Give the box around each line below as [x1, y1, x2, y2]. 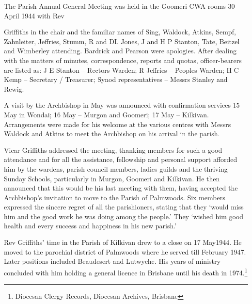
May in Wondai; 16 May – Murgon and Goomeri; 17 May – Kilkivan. [4, 109, 209, 119]
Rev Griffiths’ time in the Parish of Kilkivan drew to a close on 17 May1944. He [4, 237, 242, 247]
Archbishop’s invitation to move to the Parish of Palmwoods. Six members [4, 192, 225, 202]
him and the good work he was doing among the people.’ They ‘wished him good [4, 211, 244, 221]
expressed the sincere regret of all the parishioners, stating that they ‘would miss [4, 202, 244, 212]
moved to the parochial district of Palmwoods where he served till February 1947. [4, 246, 246, 256]
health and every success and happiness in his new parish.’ [4, 221, 177, 231]
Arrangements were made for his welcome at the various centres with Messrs [4, 119, 231, 129]
